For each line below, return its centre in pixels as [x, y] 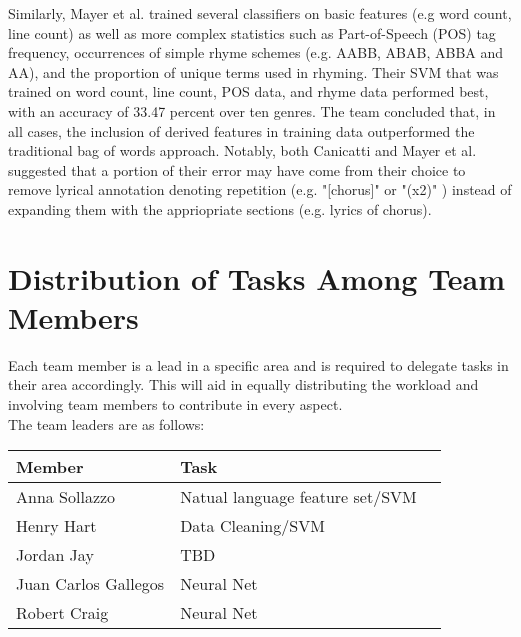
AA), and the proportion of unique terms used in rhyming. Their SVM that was [253, 71]
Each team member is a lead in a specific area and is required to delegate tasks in [258, 364]
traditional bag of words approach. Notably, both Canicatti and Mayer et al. [242, 150]
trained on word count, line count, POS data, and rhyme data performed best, [248, 91]
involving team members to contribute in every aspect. [175, 404]
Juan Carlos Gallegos [90, 584]
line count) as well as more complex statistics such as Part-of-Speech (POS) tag [252, 32]
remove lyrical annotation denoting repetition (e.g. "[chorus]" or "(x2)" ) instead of [260, 189]
